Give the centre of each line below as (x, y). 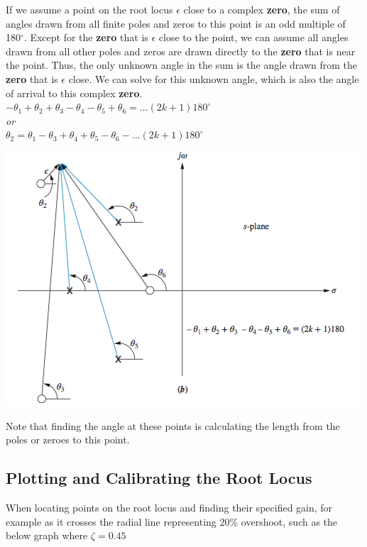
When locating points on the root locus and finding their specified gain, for (169, 507)
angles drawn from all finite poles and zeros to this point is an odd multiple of (176, 23)
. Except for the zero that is (86, 37)
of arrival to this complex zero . (74, 93)
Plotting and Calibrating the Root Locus (159, 478)
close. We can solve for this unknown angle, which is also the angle (214, 78)
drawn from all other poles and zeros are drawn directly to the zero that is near (181, 51)
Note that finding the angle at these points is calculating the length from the (173, 425)
